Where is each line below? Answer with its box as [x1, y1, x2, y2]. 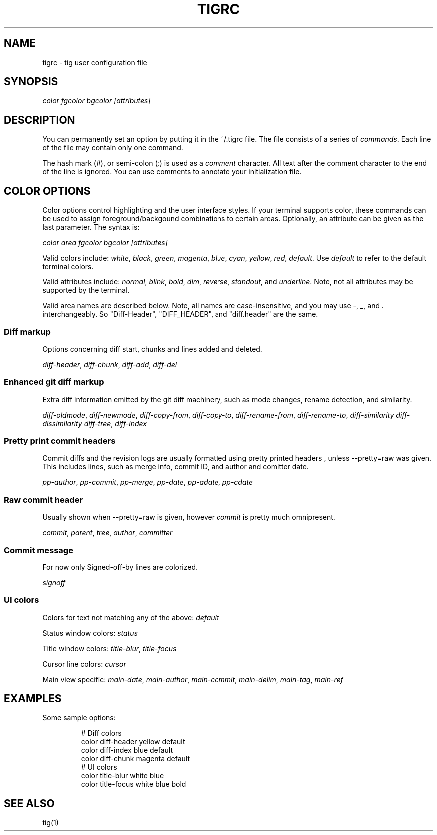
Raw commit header [4, 494, 83, 505]
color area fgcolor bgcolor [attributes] [42, 238, 168, 247]
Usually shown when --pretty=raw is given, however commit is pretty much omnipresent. [42, 513, 335, 522]
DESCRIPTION [4, 113, 75, 126]
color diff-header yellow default [81, 737, 185, 746]
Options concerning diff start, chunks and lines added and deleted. [42, 344, 262, 353]
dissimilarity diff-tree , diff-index [42, 419, 147, 428]
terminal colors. [42, 262, 94, 271]
